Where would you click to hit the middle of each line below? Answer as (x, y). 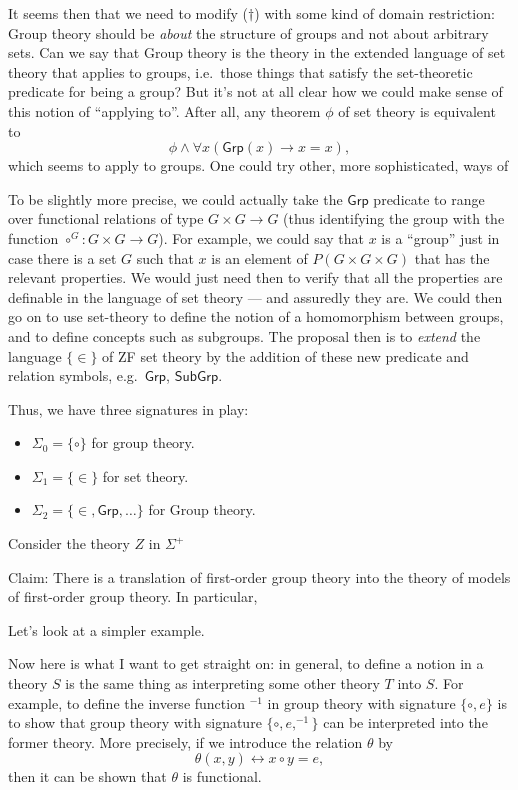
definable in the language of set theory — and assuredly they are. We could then (255, 296)
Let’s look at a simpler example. (106, 629)
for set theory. (145, 475)
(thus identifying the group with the (394, 218)
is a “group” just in (440, 237)
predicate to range (429, 198)
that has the (452, 257)
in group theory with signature (361, 702)
